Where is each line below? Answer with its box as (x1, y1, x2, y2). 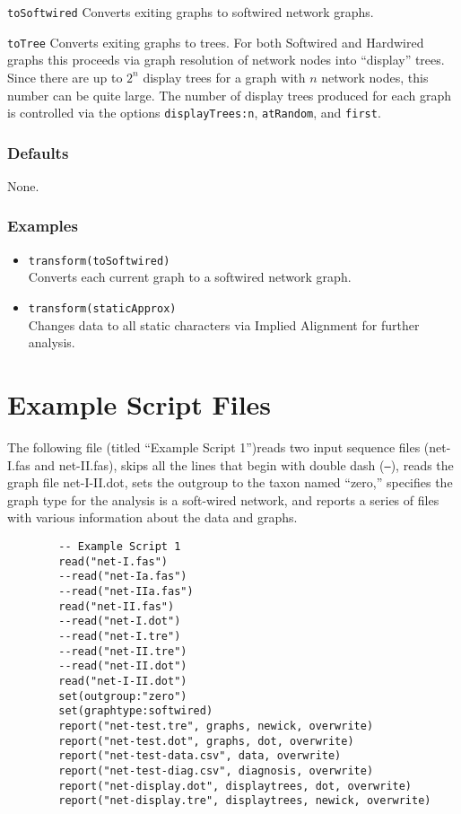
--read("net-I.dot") (58, 615, 181, 628)
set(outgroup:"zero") (58, 689, 187, 703)
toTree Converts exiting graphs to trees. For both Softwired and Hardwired (7, 32, 424, 51)
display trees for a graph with (143, 67, 306, 86)
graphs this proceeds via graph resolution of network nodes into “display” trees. (7, 50, 445, 69)
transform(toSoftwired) (28, 254, 170, 267)
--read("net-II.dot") (58, 660, 187, 673)
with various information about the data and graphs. (7, 508, 298, 527)
